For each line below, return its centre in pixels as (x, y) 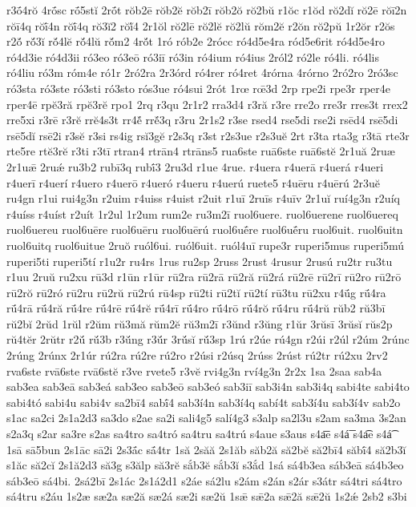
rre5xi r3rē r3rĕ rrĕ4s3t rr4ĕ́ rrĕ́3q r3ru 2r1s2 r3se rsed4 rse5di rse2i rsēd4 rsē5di (202, 120)
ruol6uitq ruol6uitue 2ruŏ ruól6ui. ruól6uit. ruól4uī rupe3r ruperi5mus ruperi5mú (206, 245)
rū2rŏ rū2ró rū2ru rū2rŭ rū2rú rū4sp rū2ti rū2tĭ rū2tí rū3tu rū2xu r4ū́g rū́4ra (196, 292)
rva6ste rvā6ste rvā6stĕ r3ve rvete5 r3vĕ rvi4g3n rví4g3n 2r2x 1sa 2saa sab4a (194, 370)
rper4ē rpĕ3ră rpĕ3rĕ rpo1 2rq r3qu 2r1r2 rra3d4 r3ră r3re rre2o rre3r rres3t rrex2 (207, 104)
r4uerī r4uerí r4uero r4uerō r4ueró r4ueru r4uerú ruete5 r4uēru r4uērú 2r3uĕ (193, 182)
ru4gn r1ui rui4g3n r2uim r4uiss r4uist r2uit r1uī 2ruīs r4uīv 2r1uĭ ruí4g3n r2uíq (203, 198)
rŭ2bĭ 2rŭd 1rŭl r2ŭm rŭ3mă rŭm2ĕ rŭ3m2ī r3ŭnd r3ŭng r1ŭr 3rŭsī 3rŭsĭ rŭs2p (200, 323)
